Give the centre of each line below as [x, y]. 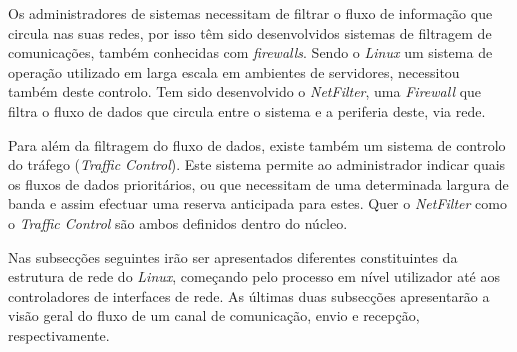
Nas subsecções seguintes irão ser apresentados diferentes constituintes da [233, 256]
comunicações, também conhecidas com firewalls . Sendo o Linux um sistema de [250, 52]
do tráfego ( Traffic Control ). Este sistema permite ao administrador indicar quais [257, 164]
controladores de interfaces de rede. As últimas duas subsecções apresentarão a [249, 295]
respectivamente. [59, 334]
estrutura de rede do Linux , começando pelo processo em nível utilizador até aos [254, 276]
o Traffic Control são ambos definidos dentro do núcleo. [178, 222]
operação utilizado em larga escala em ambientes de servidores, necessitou [234, 71]
